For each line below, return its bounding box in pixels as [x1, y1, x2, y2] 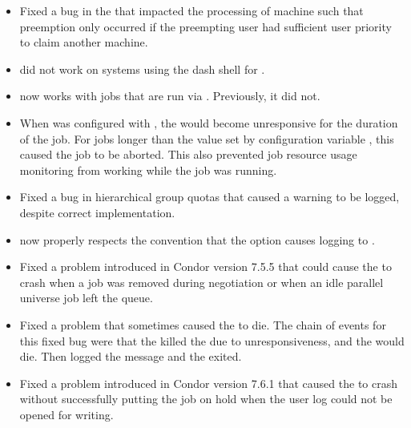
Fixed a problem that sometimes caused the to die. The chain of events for [19, 316, 386, 333]
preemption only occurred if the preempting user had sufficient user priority [19, 18, 392, 34]
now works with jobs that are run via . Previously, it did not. [19, 87, 320, 104]
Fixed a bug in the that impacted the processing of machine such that [19, 2, 364, 18]
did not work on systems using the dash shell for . [19, 60, 265, 77]
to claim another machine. [19, 34, 148, 50]
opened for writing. [19, 406, 114, 422]
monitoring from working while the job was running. [19, 161, 277, 178]
